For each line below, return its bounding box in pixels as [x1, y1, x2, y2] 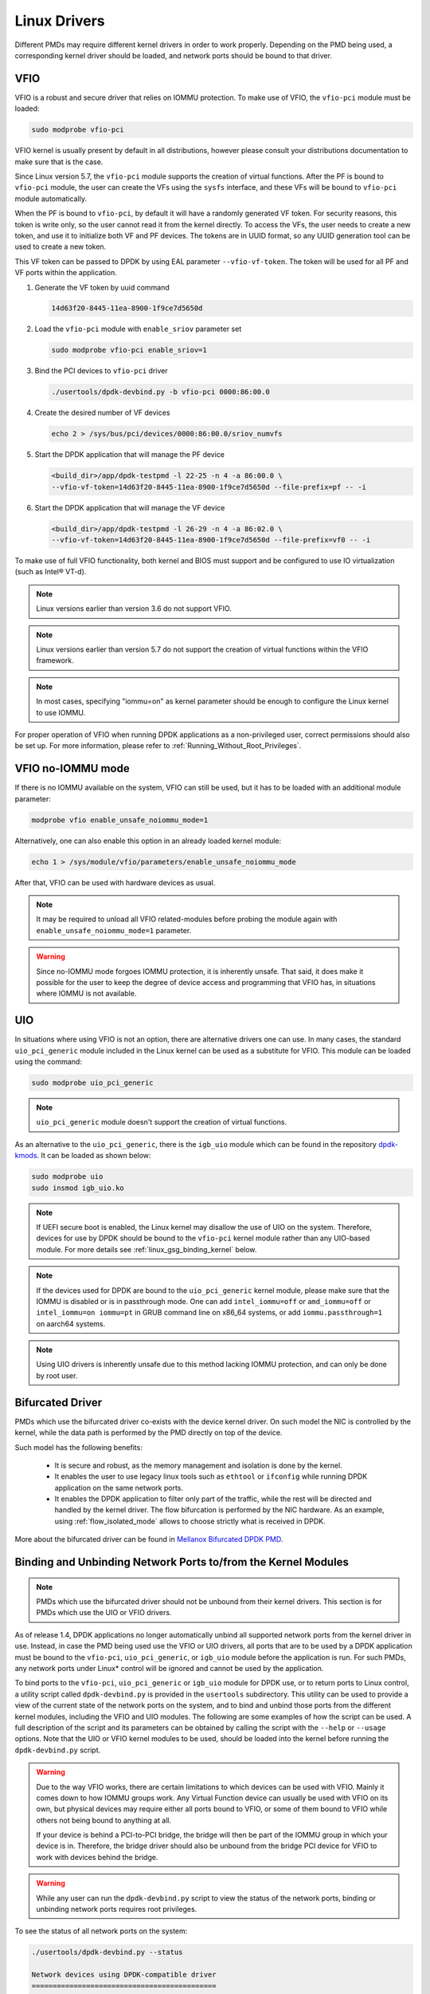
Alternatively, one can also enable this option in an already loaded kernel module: [14, 836, 282, 845]
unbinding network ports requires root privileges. [36, 1905, 197, 1914]
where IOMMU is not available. [36, 989, 137, 999]
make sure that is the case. [14, 156, 104, 167]
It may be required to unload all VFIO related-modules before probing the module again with [36, 914, 338, 924]
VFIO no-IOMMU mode [14, 762, 131, 775]
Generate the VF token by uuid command [34, 282, 170, 292]
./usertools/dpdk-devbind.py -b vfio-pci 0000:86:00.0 [51, 388, 270, 396]
